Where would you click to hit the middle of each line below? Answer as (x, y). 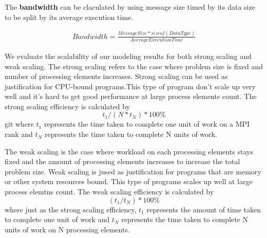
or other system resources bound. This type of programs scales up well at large (129, 181)
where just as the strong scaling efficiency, (71, 209)
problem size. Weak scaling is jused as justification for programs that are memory (133, 171)
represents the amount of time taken (204, 209)
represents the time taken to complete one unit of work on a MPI (147, 124)
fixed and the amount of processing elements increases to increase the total (122, 161)
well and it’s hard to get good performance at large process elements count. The (131, 96)
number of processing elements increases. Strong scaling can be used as (116, 76)
